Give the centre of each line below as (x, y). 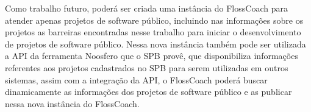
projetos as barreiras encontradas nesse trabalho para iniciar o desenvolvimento (153, 32)
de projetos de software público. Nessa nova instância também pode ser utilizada (155, 44)
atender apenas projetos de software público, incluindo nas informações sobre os (154, 20)
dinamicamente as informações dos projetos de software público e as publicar (148, 92)
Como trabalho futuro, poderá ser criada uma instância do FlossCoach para (146, 8)
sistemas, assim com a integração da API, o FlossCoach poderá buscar (136, 79)
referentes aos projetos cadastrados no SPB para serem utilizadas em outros (147, 67)
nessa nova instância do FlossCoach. (72, 103)
